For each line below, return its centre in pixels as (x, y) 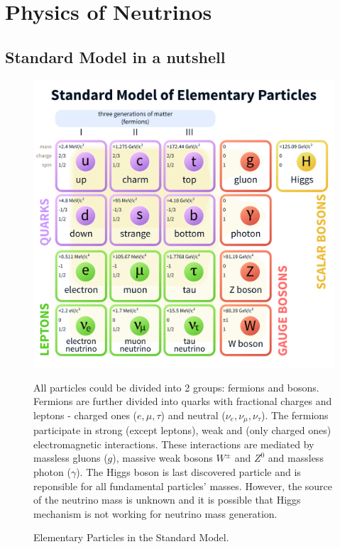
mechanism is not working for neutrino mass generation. (155, 513)
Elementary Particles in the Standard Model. (131, 537)
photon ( (52, 471)
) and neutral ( (193, 415)
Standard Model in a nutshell (115, 56)
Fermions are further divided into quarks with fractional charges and (183, 401)
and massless (296, 458)
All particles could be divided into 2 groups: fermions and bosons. (176, 387)
